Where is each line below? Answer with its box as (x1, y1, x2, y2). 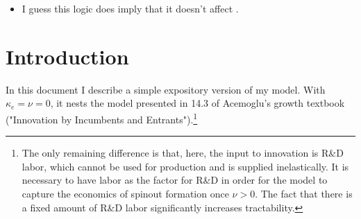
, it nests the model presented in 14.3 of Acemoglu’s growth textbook (50, 96, 345, 110)
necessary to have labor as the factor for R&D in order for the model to (22, 173, 328, 187)
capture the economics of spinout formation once (22, 186, 229, 200)
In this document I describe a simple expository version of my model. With (6, 82, 326, 96)
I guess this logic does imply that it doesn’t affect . (22, 1, 239, 15)
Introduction (6, 42, 129, 70)
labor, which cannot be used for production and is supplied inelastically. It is (22, 159, 349, 173)
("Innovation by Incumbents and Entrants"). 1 (6, 109, 198, 126)
